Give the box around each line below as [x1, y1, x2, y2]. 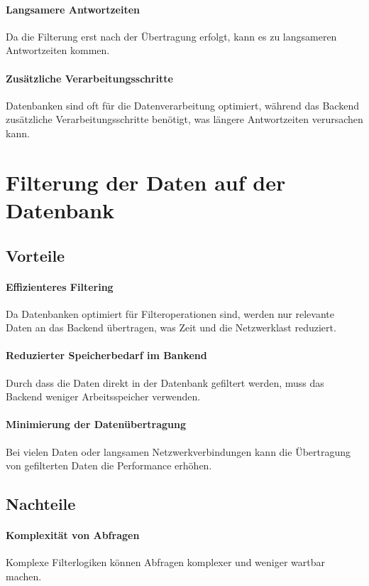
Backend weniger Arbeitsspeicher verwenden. [6, 389, 201, 404]
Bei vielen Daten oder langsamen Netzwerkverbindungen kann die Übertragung [6, 444, 351, 459]
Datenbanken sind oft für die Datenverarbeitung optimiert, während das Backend [6, 97, 359, 112]
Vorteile [6, 244, 65, 266]
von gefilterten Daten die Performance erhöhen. [6, 458, 212, 473]
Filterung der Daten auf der [6, 167, 286, 196]
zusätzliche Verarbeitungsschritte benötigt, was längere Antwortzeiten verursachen [6, 112, 363, 127]
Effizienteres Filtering [6, 279, 114, 294]
